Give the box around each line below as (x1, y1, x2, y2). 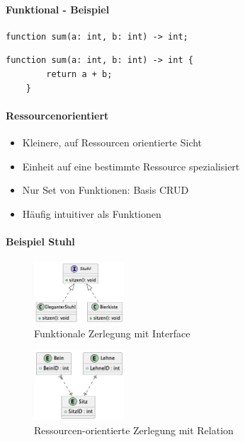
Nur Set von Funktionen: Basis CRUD (22, 182, 189, 197)
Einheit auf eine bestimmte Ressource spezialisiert (22, 158, 240, 173)
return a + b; (46, 69, 113, 79)
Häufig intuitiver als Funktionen (22, 206, 161, 221)
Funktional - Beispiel (6, 1, 110, 16)
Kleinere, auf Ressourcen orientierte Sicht (22, 134, 203, 149)
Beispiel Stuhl (6, 233, 75, 248)
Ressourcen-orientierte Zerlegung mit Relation (34, 422, 234, 437)
